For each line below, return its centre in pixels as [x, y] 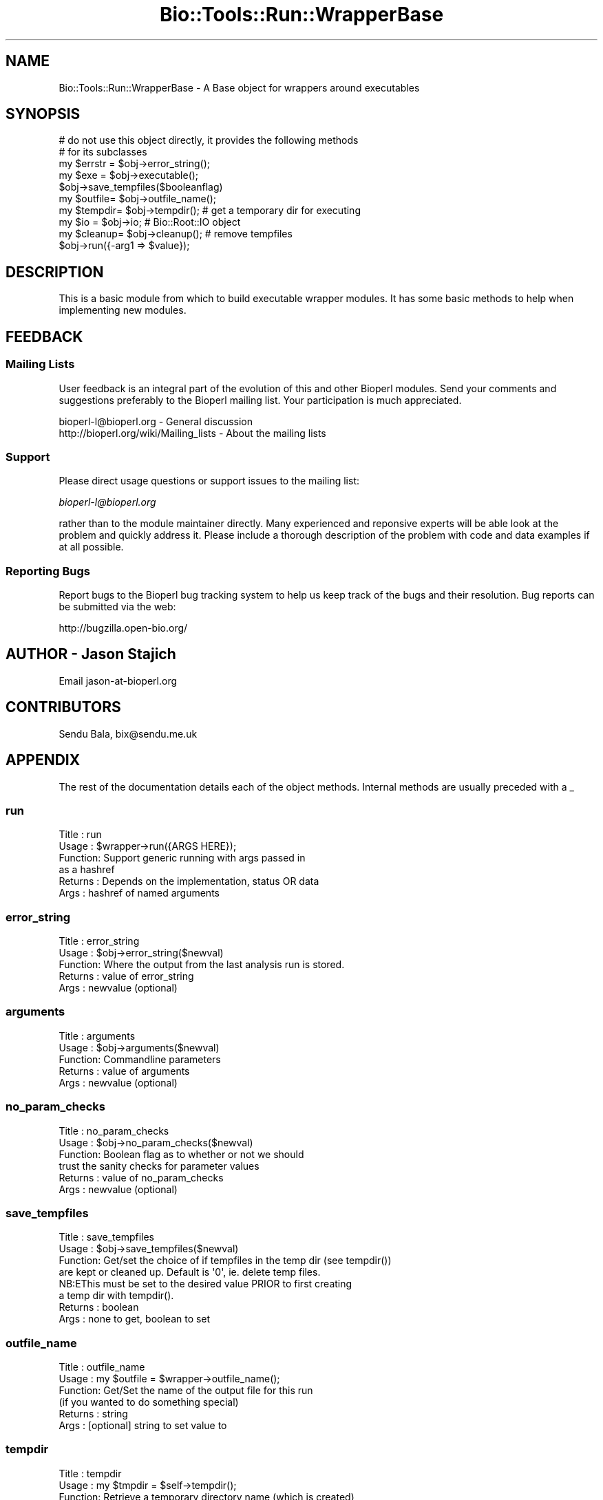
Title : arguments [97, 1036]
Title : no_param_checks [114, 1131]
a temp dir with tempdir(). [116, 1296]
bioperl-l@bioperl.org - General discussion [156, 421]
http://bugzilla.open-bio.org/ [123, 628]
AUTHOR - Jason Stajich [91, 654]
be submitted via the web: [117, 607]
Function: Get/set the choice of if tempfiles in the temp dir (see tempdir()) [225, 1261]
